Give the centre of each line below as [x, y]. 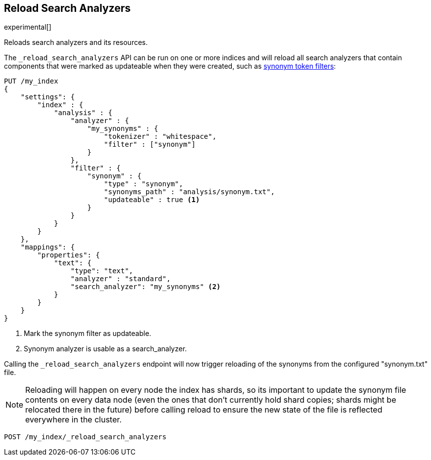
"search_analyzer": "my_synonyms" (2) [146, 287]
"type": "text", [102, 271]
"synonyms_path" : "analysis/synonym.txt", [189, 192]
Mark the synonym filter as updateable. [87, 334]
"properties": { [68, 255]
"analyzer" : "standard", [121, 279]
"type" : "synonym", [144, 184]
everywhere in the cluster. [74, 420]
